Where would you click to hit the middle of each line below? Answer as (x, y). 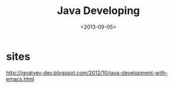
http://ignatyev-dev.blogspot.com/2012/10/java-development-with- (87, 73)
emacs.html (20, 79)
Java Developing (98, 11)
